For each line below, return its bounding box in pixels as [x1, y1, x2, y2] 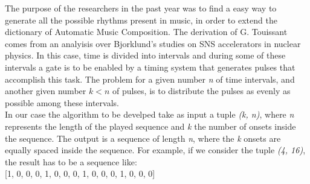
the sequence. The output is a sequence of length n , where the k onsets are [5, 132, 281, 144]
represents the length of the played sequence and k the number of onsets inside [5, 119, 296, 132]
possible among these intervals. [5, 96, 119, 109]
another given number [5, 84, 86, 97]
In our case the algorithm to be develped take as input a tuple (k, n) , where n [5, 108, 294, 121]
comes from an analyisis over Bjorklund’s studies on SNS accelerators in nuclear [5, 37, 301, 49]
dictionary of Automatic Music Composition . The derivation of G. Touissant [5, 25, 288, 38]
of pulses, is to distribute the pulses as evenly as [112, 84, 291, 97]
